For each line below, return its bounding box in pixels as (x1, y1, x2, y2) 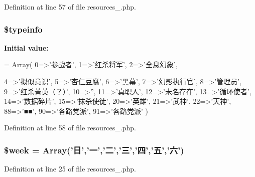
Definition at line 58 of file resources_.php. (4, 122, 136, 133)
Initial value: (4, 42, 49, 53)
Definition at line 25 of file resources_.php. (4, 163, 136, 174)
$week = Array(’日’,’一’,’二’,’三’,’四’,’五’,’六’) (4, 143, 184, 156)
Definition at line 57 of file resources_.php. (4, 2, 136, 12)
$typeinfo (4, 23, 43, 35)
